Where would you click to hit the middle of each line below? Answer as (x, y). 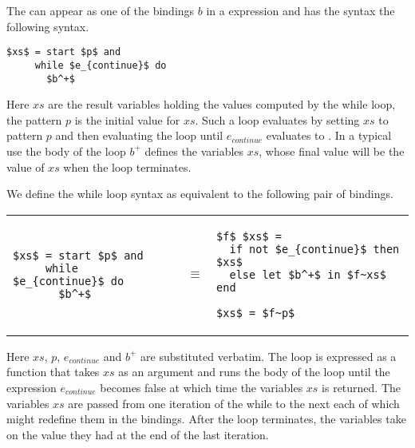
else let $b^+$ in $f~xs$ (308, 274)
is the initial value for (127, 119)
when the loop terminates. (127, 167)
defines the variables (194, 151)
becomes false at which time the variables (202, 387)
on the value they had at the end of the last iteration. (138, 434)
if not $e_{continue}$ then (314, 249)
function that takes (53, 372)
